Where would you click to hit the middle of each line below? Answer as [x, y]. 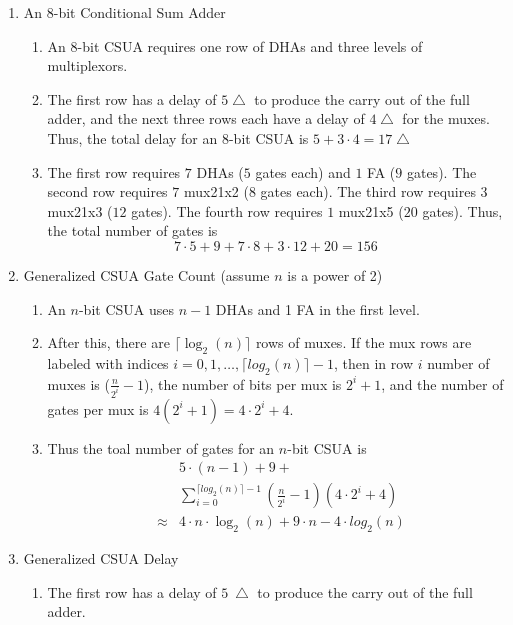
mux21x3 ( [80, 210]
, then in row [374, 362]
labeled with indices [108, 362]
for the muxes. [446, 118]
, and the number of [442, 383]
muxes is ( [78, 383]
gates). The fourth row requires [227, 210]
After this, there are [108, 342]
